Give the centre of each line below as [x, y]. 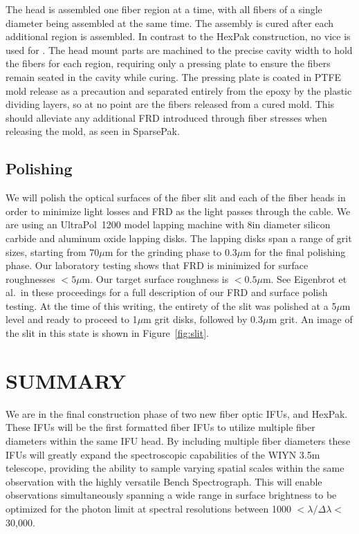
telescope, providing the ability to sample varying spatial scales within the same [175, 468]
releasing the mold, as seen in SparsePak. [93, 131]
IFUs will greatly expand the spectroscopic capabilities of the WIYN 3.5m [163, 454]
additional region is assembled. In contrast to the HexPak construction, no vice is [178, 36]
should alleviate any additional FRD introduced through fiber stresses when [166, 117]
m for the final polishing [294, 251]
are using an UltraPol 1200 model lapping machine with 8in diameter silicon [168, 224]
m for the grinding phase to [163, 251]
